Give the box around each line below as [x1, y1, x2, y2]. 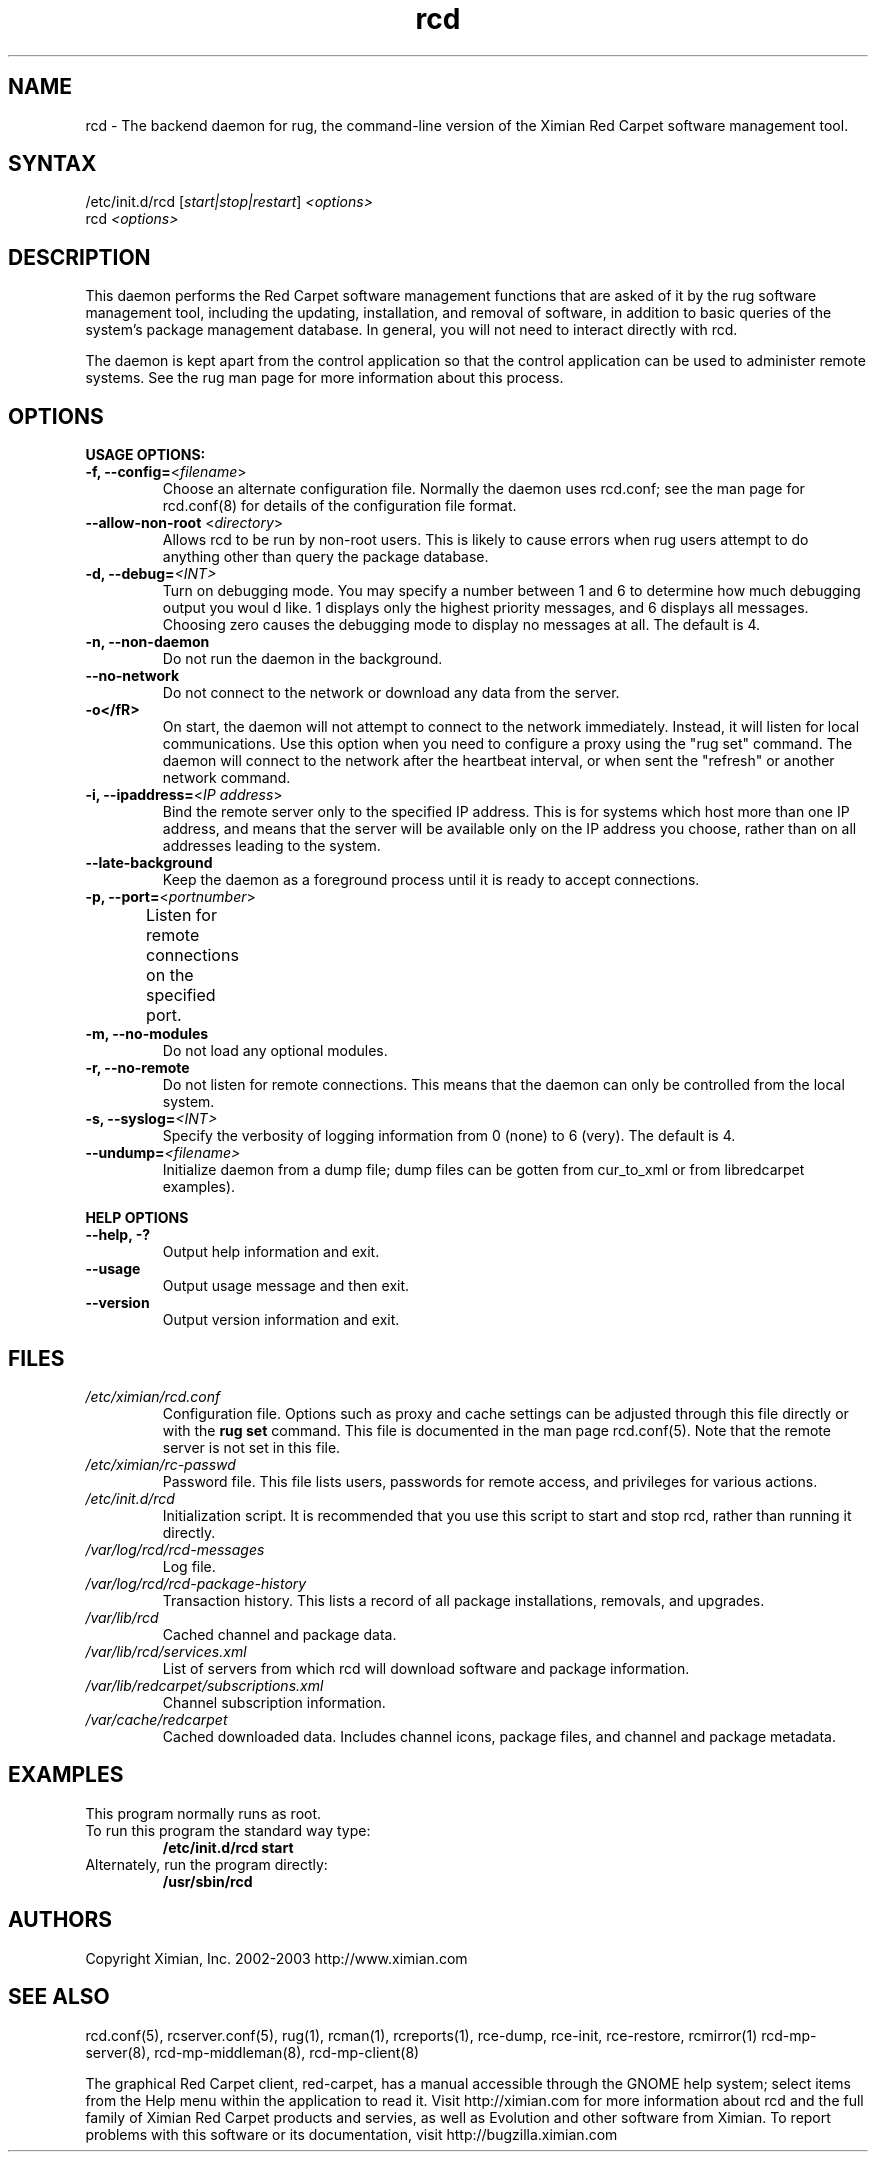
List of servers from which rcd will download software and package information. [162, 1659, 690, 1677]
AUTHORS [8, 1907, 113, 1933]
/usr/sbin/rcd [162, 1872, 253, 1890]
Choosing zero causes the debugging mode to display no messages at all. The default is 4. [162, 616, 761, 634]
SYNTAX [8, 151, 97, 177]
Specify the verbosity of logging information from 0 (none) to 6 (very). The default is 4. [162, 1127, 736, 1145]
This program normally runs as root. [85, 1804, 322, 1822]
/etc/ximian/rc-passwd [85, 1455, 236, 1473]
